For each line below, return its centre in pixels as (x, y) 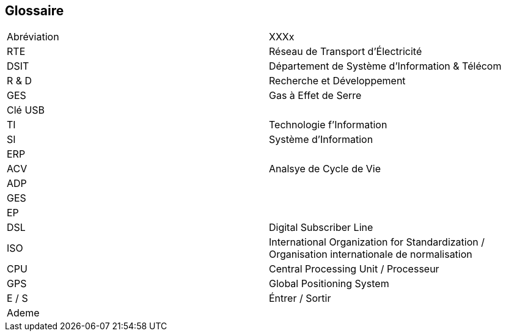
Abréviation (33, 37)
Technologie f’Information (328, 125)
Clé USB (26, 110)
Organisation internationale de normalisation (371, 254)
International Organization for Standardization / (377, 242)
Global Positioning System (329, 284)
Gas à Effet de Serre (315, 96)
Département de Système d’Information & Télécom (385, 66)
